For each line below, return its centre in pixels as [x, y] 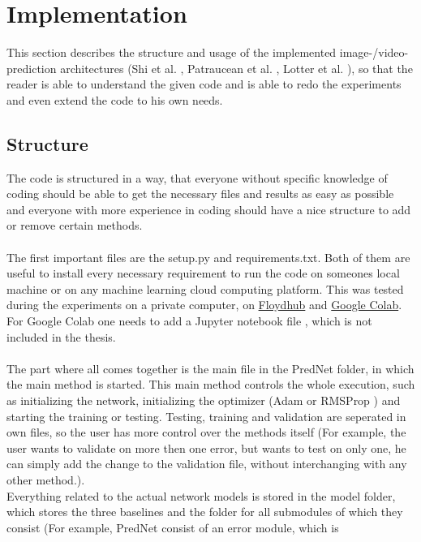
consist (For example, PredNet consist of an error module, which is [173, 527]
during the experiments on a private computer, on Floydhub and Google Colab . [204, 305]
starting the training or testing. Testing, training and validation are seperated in [206, 416]
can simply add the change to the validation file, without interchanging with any [207, 464]
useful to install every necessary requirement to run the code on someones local [203, 273]
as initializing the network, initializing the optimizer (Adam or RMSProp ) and [204, 400]
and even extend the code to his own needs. [115, 99]
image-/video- [374, 52]
